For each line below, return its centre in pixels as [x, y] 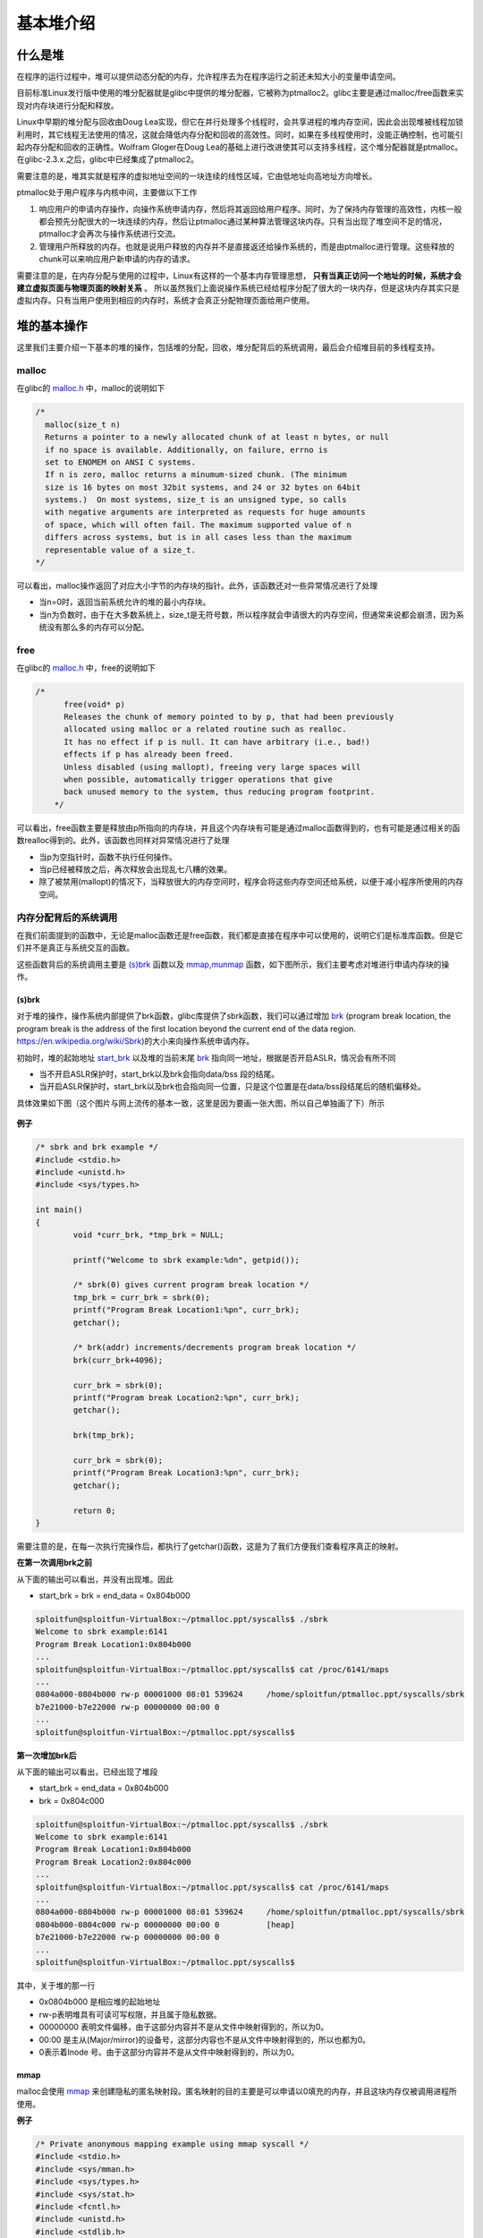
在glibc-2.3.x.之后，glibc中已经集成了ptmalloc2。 [108, 159]
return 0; [94, 1510]
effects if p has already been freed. [149, 755]
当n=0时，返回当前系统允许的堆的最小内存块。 [125, 602]
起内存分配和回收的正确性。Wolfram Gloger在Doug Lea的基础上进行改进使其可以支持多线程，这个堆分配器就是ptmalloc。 [240, 147]
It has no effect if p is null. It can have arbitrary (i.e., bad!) [217, 742]
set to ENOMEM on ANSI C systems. [121, 462]
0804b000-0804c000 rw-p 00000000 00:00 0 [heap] [165, 1924]
